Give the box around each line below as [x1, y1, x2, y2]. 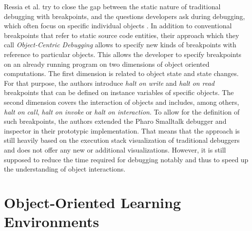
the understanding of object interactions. [4, 164, 126, 174]
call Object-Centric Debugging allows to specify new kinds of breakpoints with [4, 39, 236, 50]
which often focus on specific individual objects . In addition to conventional [4, 20, 232, 31]
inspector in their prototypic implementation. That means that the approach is [4, 125, 240, 135]
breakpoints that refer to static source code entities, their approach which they [4, 30, 239, 40]
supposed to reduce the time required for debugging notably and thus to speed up [4, 154, 249, 164]
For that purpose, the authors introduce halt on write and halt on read [4, 77, 214, 88]
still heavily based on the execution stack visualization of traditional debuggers [4, 135, 240, 145]
